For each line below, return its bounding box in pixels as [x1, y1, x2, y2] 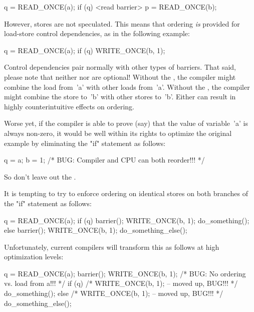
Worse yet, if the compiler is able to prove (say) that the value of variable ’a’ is [4, 118, 248, 128]
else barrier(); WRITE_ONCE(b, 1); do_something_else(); [4, 225, 187, 235]
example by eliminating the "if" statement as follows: [4, 137, 166, 148]
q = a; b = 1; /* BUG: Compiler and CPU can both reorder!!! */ [4, 154, 205, 165]
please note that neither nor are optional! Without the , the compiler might [4, 71, 236, 82]
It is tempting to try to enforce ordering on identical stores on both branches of [4, 188, 248, 199]
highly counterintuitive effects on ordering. [4, 101, 134, 111]
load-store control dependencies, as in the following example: [4, 28, 190, 39]
